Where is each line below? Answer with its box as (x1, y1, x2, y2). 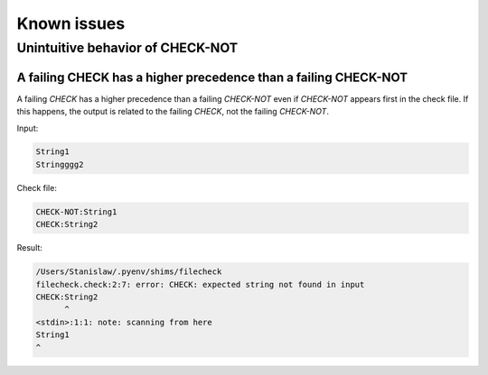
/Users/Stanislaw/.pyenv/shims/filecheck (35, 267, 222, 277)
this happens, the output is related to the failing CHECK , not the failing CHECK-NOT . (16, 106, 330, 117)
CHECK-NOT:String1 (35, 206, 117, 216)
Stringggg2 (35, 159, 84, 169)
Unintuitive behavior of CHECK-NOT (16, 40, 239, 56)
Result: (16, 242, 42, 253)
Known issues (16, 14, 126, 33)
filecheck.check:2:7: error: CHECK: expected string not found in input (35, 279, 365, 289)
